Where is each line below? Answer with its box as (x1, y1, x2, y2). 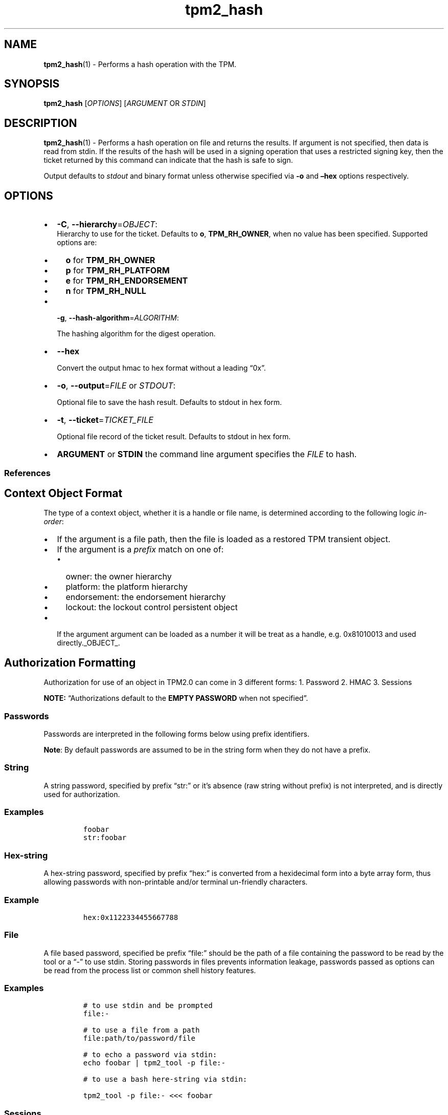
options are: (57, 238, 97, 247)
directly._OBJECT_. (57, 638, 120, 648)
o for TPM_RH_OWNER (65, 255, 155, 266)
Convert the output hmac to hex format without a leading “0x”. (57, 363, 266, 373)
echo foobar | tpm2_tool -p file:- (83, 1059, 226, 1067)
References (4, 467, 51, 478)
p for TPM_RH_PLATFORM (65, 265, 170, 276)
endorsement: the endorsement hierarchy (65, 592, 226, 603)
